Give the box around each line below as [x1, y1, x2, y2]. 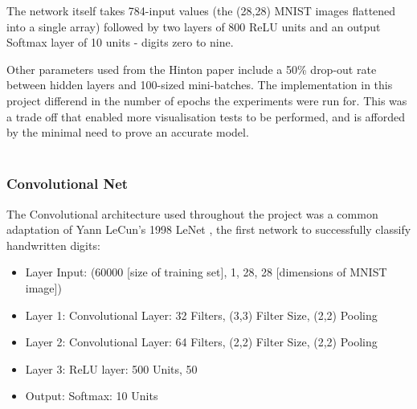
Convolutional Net [6, 174, 129, 194]
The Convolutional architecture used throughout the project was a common [6, 205, 378, 222]
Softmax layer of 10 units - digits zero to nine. [6, 34, 234, 51]
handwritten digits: [6, 236, 100, 253]
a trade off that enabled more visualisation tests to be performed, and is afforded [6, 108, 406, 125]
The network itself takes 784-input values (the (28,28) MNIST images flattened [6, 2, 396, 18]
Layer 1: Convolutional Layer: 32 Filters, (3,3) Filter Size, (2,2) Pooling [25, 306, 378, 323]
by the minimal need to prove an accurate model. [6, 124, 249, 141]
